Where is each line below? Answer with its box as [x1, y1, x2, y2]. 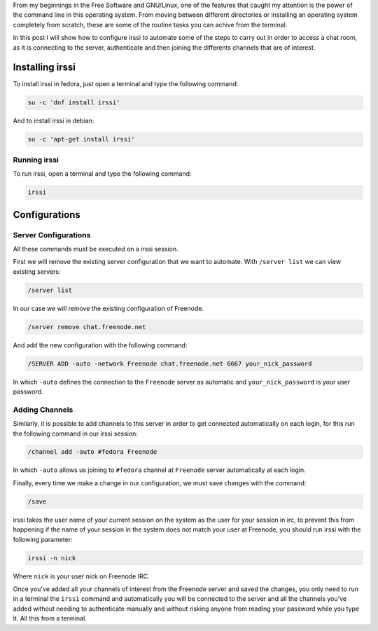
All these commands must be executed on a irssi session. [13, 244, 178, 253]
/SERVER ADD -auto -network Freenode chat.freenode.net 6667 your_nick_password [27, 359, 312, 368]
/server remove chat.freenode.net [27, 323, 146, 331]
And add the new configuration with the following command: [13, 340, 188, 349]
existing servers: [13, 267, 61, 276]
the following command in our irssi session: [13, 429, 138, 438]
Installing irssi [13, 62, 76, 74]
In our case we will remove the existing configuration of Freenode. [13, 304, 204, 312]
